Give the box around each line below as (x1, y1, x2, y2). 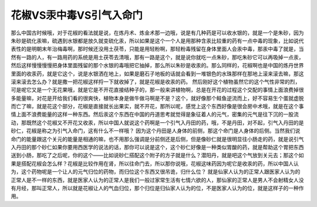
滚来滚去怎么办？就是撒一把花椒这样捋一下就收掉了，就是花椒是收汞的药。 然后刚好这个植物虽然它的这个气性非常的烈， (11, 78, 301, 85)
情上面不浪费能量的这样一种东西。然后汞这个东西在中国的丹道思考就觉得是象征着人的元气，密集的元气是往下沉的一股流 (11, 111, 299, 118)
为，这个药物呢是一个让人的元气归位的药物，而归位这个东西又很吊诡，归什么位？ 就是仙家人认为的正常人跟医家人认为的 (11, 168, 301, 175)
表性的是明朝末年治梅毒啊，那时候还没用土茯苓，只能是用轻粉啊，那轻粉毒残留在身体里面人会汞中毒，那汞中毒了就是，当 (11, 46, 304, 53)
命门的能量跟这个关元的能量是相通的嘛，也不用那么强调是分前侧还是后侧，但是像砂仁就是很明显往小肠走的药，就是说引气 (11, 135, 304, 143)
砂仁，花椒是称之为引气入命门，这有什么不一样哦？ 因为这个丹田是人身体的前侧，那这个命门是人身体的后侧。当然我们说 (11, 127, 301, 134)
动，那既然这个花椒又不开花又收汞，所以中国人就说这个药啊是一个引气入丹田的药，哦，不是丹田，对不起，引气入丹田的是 (11, 119, 304, 126)
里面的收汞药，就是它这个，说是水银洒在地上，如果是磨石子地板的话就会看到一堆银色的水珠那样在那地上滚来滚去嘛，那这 (11, 70, 304, 77)
